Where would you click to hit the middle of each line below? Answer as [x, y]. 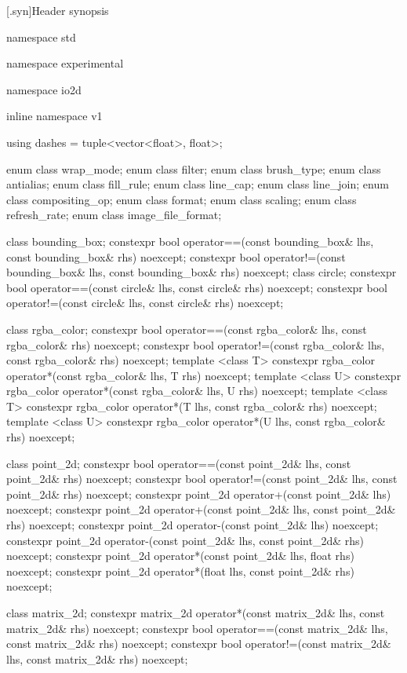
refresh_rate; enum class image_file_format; [114, 215]
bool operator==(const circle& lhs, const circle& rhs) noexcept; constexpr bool [197, 287]
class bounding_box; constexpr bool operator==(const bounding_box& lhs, [190, 241]
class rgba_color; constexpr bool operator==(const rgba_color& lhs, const [187, 329]
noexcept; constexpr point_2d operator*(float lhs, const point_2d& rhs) [180, 571]
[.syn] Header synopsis [58, 10]
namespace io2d [44, 89]
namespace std [41, 37]
